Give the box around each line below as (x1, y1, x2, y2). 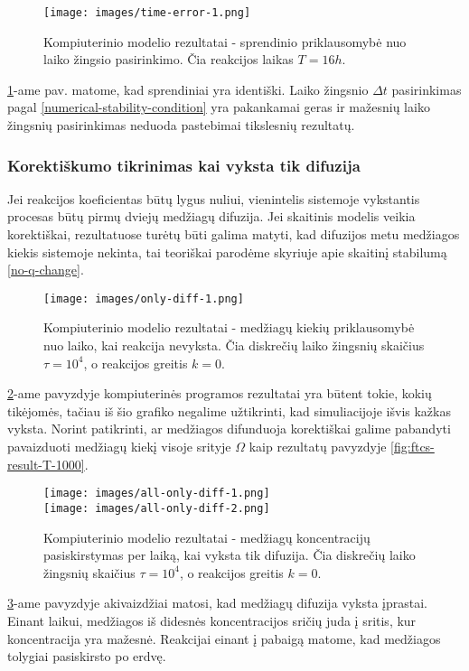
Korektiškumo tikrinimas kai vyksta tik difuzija (7, 154, 361, 176)
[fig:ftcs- (390, 437, 435, 456)
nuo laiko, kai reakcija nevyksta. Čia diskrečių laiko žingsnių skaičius (43, 336, 425, 355)
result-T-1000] (7, 454, 85, 473)
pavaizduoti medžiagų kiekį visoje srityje (7, 437, 231, 456)
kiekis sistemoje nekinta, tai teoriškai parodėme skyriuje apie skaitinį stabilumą (7, 242, 447, 261)
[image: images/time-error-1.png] (43, 6, 251, 19)
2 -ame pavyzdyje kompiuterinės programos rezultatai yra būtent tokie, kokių (7, 384, 432, 403)
